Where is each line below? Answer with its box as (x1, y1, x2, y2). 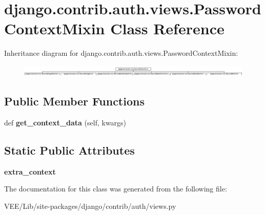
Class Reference (110, 18, 225, 39)
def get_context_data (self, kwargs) (4, 117, 127, 127)
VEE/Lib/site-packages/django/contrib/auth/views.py (4, 200, 176, 211)
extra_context (4, 166, 56, 177)
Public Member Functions (4, 93, 145, 109)
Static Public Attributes (4, 142, 135, 158)
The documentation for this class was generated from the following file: (4, 183, 227, 194)
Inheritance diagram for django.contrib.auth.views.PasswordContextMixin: (4, 48, 238, 58)
